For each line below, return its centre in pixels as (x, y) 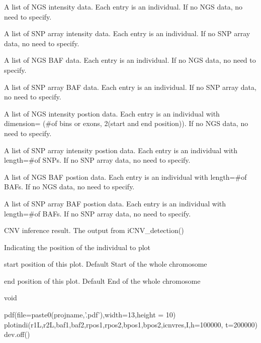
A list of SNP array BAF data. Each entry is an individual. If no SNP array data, (130, 87)
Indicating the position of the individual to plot (77, 247)
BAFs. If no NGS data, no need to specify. (69, 187)
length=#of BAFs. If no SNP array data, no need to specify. (98, 213)
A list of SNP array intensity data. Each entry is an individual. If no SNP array (127, 33)
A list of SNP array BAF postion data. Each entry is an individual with (115, 203)
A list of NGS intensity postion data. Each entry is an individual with (112, 113)
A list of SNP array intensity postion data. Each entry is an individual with (121, 150)
